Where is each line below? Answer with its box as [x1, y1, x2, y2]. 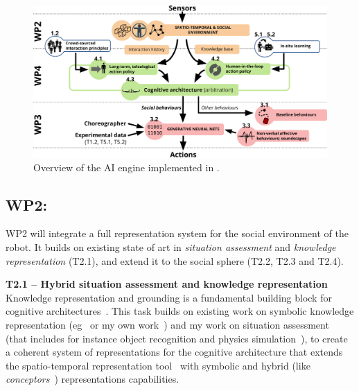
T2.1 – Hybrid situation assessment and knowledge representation [6, 277, 328, 291]
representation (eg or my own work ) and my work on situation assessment [6, 317, 329, 331]
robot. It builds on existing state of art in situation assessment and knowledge [6, 240, 336, 254]
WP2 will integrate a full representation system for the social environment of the [6, 226, 349, 241]
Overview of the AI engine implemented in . [33, 159, 220, 174]
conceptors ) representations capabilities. [6, 372, 179, 386]
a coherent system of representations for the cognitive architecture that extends [6, 345, 343, 359]
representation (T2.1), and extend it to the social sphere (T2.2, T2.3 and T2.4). [6, 253, 344, 268]
